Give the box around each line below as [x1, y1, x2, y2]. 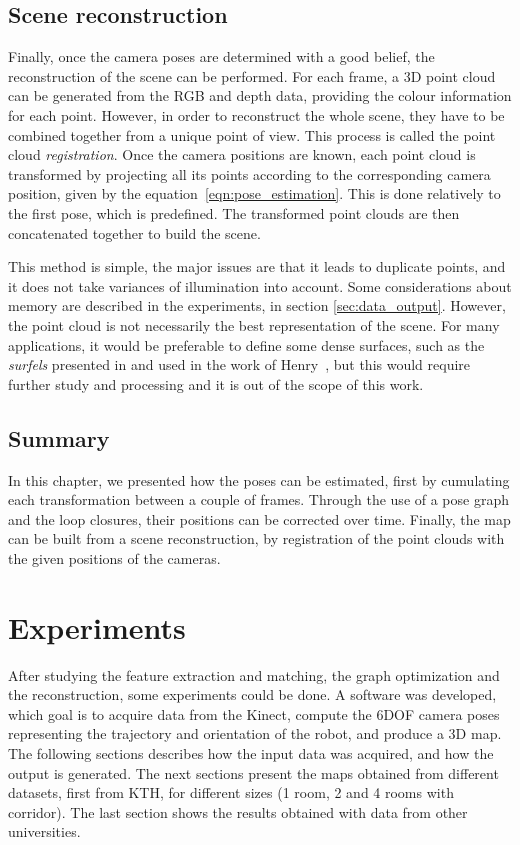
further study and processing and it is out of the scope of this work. [8, 373, 424, 394]
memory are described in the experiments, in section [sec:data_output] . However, [8, 295, 506, 316]
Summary [8, 422, 110, 453]
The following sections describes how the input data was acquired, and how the [8, 742, 494, 763]
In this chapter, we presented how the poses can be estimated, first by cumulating [8, 469, 510, 490]
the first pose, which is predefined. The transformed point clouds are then [8, 202, 460, 223]
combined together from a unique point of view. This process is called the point [8, 124, 496, 145]
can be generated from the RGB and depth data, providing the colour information [8, 85, 512, 106]
